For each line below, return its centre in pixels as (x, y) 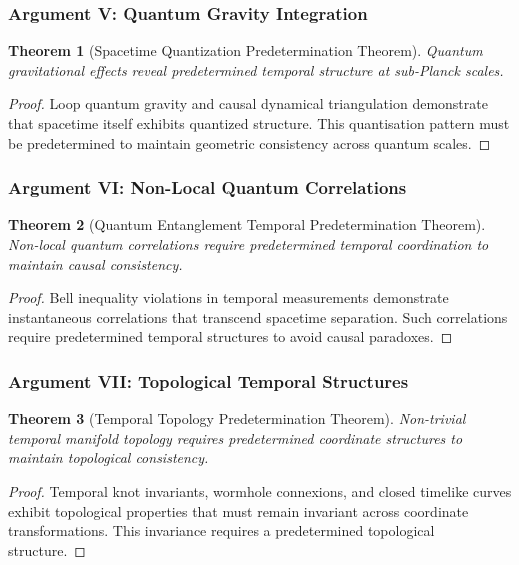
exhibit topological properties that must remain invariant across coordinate (238, 510)
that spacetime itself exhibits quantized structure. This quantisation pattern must (259, 123)
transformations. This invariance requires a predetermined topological (221, 530)
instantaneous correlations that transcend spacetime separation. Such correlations (258, 316)
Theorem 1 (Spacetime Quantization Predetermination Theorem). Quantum (245, 50)
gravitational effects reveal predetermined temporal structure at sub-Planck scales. (256, 69)
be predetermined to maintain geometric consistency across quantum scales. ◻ (249, 142)
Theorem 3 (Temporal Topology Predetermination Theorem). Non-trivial (237, 418)
